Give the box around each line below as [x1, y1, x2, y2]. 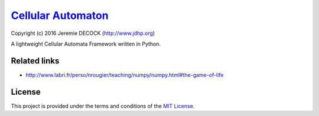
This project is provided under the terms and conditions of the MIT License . [11, 102, 195, 109]
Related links [11, 56, 60, 66]
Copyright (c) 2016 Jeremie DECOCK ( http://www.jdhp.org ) [11, 30, 155, 37]
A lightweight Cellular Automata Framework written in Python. [11, 40, 161, 47]
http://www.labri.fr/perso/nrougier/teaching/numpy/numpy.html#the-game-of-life [25, 71, 224, 78]
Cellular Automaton [11, 9, 109, 22]
